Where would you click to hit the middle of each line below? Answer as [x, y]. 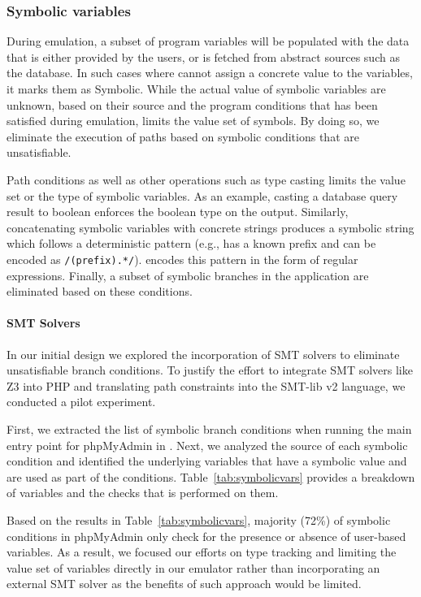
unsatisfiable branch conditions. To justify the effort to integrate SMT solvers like [210, 370]
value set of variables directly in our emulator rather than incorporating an [193, 567]
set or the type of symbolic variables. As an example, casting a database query [202, 195]
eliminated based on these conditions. [100, 291]
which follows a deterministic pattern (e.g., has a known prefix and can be [191, 243]
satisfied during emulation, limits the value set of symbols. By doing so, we [193, 121]
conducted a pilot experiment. [81, 402]
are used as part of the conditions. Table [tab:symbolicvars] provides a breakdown [211, 476]
